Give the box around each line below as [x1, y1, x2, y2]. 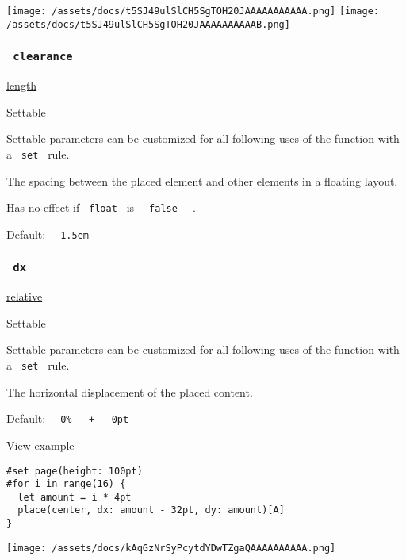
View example [6, 436, 75, 453]
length [6, 77, 37, 94]
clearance [13, 50, 73, 63]
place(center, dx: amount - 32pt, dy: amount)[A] [17, 504, 285, 516]
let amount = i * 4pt [17, 491, 132, 503]
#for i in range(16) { [6, 478, 126, 490]
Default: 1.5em [6, 225, 89, 242]
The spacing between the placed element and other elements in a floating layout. [6, 172, 398, 189]
